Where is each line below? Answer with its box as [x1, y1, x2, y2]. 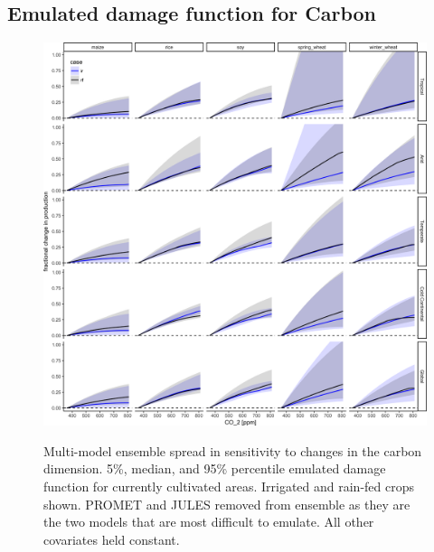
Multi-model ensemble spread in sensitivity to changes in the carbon [43, 441, 422, 460]
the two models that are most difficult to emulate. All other [43, 512, 374, 531]
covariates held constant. [43, 529, 180, 548]
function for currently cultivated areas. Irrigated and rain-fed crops [43, 476, 415, 495]
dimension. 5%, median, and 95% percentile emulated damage [43, 459, 386, 478]
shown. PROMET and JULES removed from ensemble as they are [43, 494, 410, 513]
